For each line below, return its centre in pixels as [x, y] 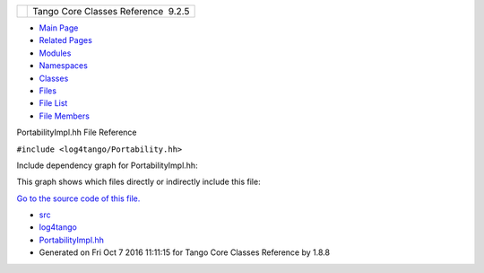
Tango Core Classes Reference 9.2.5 [111, 11]
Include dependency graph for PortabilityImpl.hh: [107, 165]
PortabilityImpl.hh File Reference [77, 132]
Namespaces [64, 66]
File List [53, 103]
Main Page [59, 28]
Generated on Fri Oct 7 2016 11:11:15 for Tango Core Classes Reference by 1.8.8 [185, 252]
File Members [64, 116]
